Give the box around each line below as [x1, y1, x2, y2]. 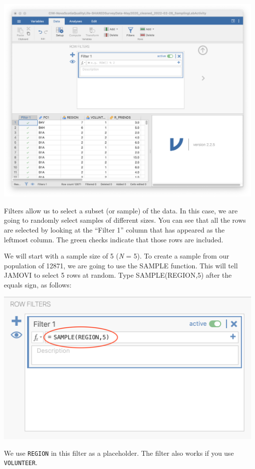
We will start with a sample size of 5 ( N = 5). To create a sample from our [4, 251, 229, 261]
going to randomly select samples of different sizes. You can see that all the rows [4, 215, 246, 225]
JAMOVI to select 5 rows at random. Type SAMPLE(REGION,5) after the [4, 270, 232, 280]
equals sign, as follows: [4, 280, 72, 289]
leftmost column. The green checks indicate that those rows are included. [4, 234, 224, 244]
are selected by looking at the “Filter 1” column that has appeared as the [4, 225, 225, 235]
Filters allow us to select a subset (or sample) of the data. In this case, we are [4, 205, 238, 215]
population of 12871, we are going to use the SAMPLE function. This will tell [4, 260, 238, 270]
